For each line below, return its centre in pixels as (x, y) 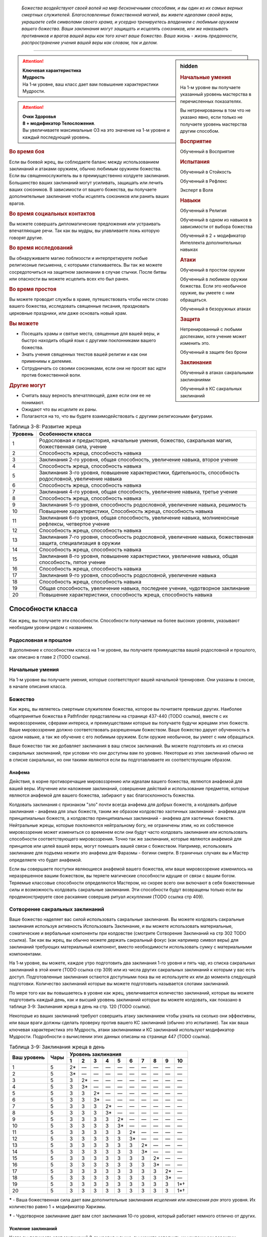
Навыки (190, 200)
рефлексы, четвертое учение (74, 524)
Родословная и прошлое (40, 640)
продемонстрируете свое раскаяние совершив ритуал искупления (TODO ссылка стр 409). (107, 897)
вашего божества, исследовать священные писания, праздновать (79, 306)
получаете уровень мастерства (214, 124)
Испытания (195, 162)
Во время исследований (41, 248)
